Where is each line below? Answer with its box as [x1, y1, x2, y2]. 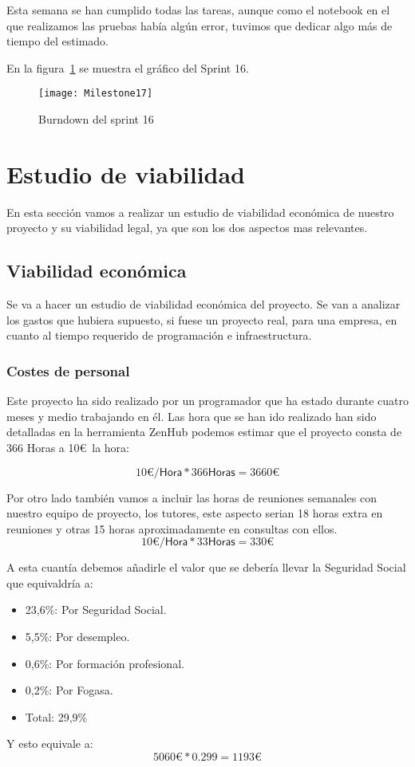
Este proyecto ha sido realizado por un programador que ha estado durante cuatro [6, 392, 409, 409]
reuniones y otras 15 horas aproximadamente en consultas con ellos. [6, 520, 338, 537]
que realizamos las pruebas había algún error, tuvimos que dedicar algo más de [6, 17, 393, 33]
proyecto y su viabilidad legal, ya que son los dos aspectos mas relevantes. [6, 219, 368, 236]
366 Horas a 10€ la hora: [6, 439, 129, 455]
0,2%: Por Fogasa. [25, 682, 113, 698]
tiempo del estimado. [6, 33, 109, 49]
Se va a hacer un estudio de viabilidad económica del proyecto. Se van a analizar [6, 296, 401, 313]
